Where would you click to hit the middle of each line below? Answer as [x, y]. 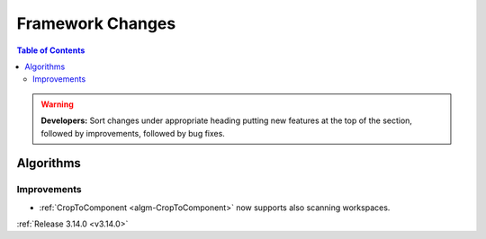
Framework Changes [96, 23]
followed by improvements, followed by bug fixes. [133, 133]
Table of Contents [51, 50]
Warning [57, 104]
